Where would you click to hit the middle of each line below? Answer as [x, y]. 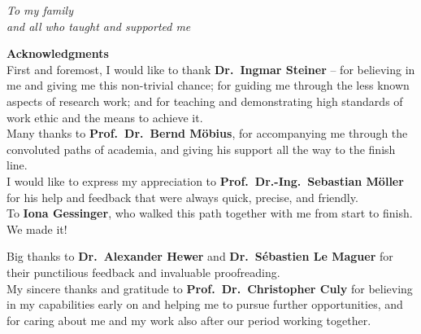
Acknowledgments [58, 53]
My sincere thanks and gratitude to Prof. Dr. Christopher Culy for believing [210, 288]
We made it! [37, 229]
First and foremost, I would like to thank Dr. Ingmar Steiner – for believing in [211, 69]
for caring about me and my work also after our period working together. [189, 320]
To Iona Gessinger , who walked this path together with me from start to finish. [210, 213]
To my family [40, 10]
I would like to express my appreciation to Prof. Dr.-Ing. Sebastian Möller [205, 180]
